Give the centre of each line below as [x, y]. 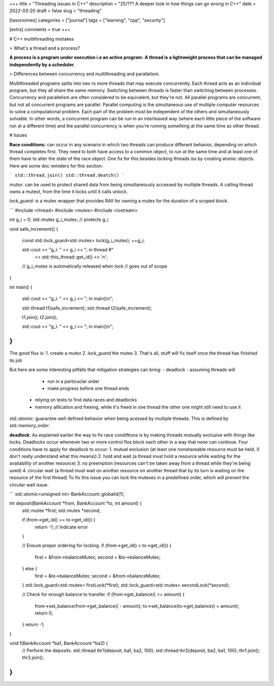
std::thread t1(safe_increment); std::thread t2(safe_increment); [87, 308]
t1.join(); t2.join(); [40, 317]
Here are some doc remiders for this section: [56, 166]
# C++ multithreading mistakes [42, 39]
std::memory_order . [30, 426]
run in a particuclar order [74, 381]
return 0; [44, 613]
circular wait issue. [29, 484]
